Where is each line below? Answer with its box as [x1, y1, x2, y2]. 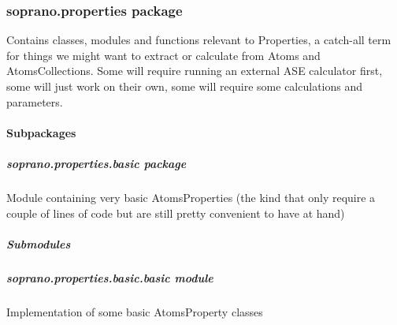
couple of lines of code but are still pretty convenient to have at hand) [6, 204, 345, 221]
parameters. [6, 93, 63, 110]
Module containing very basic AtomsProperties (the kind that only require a [6, 189, 376, 205]
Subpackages [6, 124, 76, 140]
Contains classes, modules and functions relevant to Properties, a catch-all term [6, 32, 391, 48]
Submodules [6, 235, 71, 252]
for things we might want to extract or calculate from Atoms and [6, 47, 321, 63]
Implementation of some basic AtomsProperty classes [6, 303, 263, 319]
